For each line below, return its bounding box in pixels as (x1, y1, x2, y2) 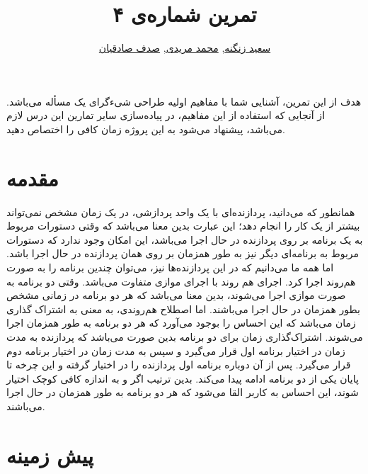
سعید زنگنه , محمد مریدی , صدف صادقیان (98, 40, 271, 55)
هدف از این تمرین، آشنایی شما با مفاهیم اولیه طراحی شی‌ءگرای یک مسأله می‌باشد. (6, 94, 362, 108)
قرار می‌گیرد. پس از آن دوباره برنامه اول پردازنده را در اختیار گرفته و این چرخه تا (6, 357, 351, 372)
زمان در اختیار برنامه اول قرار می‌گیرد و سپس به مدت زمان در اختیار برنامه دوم (6, 343, 345, 358)
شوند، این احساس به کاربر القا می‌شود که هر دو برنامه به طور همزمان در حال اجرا (6, 385, 359, 400)
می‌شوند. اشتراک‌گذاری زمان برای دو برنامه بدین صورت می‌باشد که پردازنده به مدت (6, 329, 363, 344)
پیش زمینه (6, 440, 94, 469)
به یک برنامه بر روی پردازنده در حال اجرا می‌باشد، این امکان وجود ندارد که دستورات (6, 232, 363, 247)
